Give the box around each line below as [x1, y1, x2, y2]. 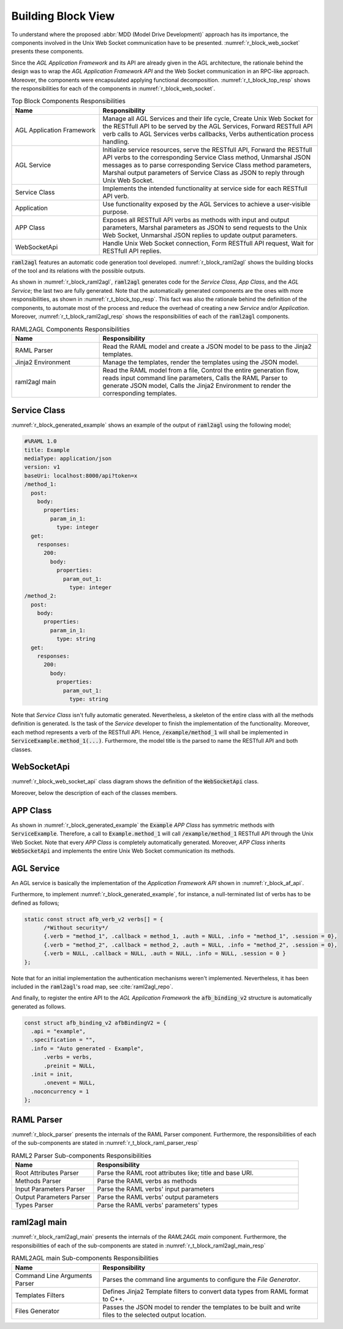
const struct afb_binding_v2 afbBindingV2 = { [24, 1019, 167, 1026]
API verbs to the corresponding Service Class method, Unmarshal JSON [102, 153, 311, 161]
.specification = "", [31, 1036, 96, 1044]
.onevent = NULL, [43, 1079, 96, 1087]
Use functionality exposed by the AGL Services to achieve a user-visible [102, 200, 311, 208]
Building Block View [11, 9, 115, 23]
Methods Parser [15, 1176, 61, 1185]
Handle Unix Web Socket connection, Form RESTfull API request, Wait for [102, 239, 314, 247]
